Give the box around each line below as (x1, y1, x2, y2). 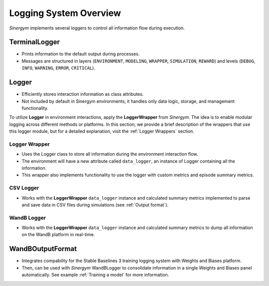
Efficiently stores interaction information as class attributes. (21, 91, 144, 97)
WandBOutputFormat (9, 245, 77, 253)
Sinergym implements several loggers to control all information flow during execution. (9, 25, 185, 31)
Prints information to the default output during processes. (21, 51, 140, 57)
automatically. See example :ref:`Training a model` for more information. (21, 272, 169, 278)
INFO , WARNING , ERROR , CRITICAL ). (21, 65, 96, 71)
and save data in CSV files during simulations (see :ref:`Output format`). (21, 202, 169, 208)
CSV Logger (9, 185, 39, 192)
